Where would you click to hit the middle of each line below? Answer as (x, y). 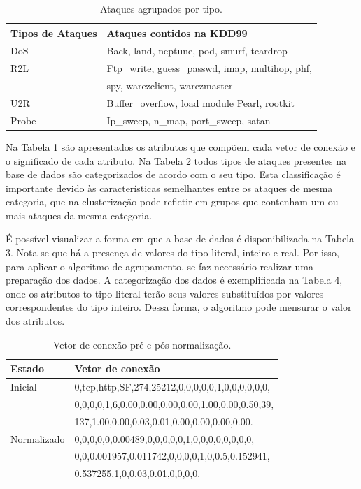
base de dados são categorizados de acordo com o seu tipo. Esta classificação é (173, 174)
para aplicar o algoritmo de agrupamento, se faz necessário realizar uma (160, 266)
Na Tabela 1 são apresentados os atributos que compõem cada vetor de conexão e (180, 146)
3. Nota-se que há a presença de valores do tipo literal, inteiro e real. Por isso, (172, 253)
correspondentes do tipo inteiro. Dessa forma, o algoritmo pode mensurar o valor (179, 307)
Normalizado (38, 438)
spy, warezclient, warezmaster (170, 86)
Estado (28, 368)
